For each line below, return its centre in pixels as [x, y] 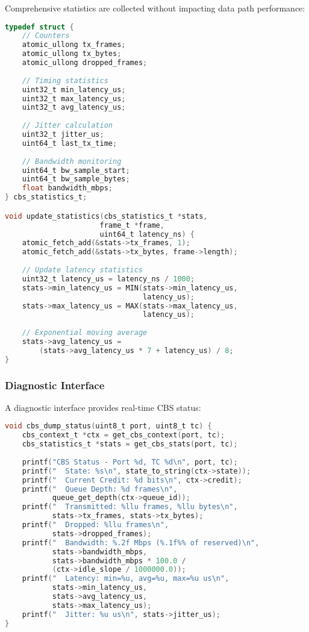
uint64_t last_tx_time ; [70, 143]
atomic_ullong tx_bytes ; [72, 54]
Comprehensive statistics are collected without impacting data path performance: [155, 8]
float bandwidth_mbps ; [67, 188]
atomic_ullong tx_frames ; [74, 45]
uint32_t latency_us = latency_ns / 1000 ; [108, 279]
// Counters [46, 36]
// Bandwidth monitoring [72, 161]
